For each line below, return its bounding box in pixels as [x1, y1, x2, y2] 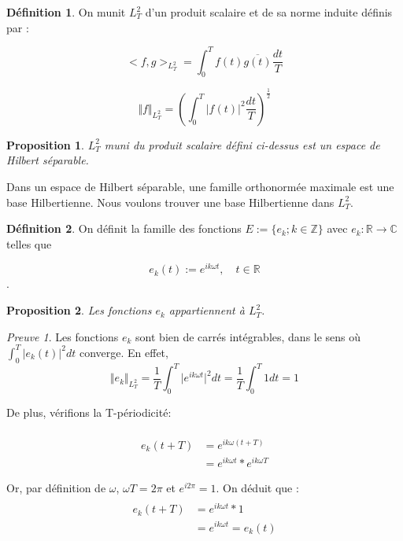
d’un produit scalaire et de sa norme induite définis [145, 4, 393, 20]
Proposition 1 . [6, 136, 84, 153]
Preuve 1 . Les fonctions [6, 328, 119, 344]
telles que [6, 235, 52, 252]
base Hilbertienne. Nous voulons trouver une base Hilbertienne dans [6, 193, 335, 210]
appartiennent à [168, 302, 245, 318]
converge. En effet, [79, 344, 168, 360]
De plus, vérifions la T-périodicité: [6, 403, 172, 420]
